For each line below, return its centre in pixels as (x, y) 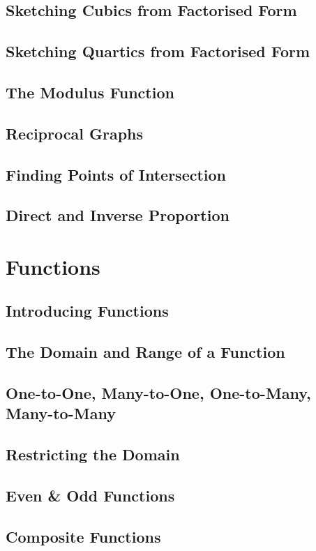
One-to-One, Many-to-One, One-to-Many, (158, 393)
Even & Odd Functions (90, 495)
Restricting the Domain (93, 454)
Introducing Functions (87, 311)
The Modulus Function (90, 92)
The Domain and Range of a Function (145, 352)
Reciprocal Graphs (75, 133)
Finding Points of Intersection (116, 174)
